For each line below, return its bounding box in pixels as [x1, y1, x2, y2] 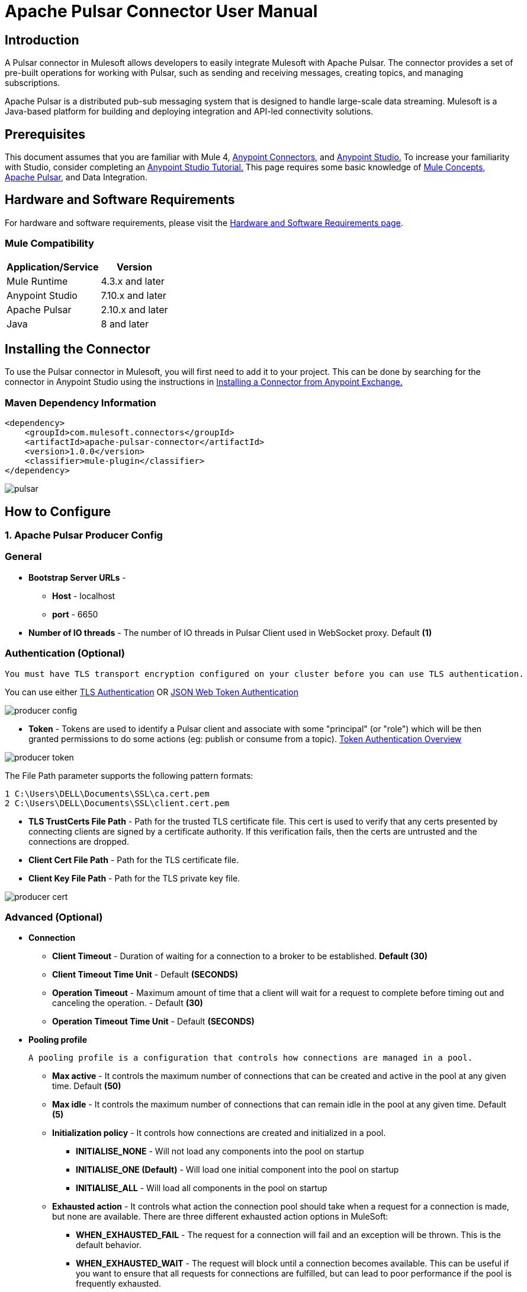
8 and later [101, 317, 149, 330]
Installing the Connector [5, 342, 150, 357]
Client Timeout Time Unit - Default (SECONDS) [52, 969, 239, 980]
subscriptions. [5, 78, 60, 88]
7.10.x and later [101, 289, 166, 301]
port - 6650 [52, 609, 98, 619]
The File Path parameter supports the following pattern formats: [5, 770, 253, 781]
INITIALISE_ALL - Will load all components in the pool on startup [76, 1183, 327, 1194]
